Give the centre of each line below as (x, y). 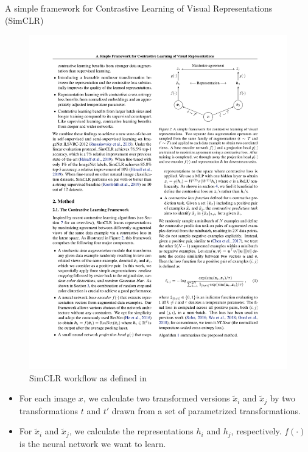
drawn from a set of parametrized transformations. (206, 410)
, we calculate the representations (131, 431)
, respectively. (256, 431)
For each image (47, 398)
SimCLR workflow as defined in (88, 377)
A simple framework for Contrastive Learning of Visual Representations (139, 8)
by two (283, 398)
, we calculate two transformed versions (156, 398)
